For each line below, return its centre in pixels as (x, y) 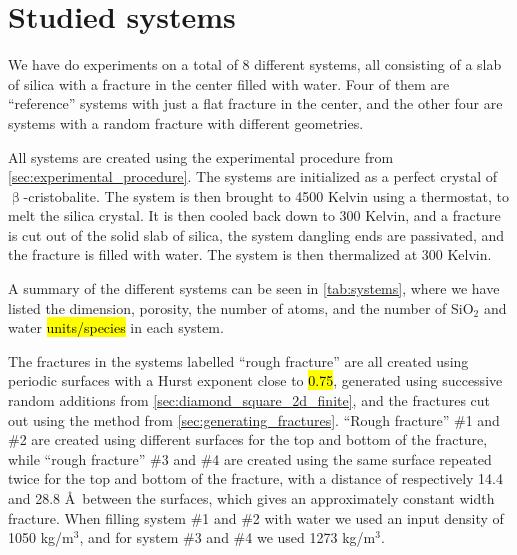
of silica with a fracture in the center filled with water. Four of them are (229, 83)
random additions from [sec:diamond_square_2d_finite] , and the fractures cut (249, 400)
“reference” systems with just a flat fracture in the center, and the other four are (255, 103)
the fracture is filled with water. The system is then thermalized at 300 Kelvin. (250, 254)
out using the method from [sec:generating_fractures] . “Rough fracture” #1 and (254, 419)
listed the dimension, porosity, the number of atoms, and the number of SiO (241, 307)
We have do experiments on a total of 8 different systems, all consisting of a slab (255, 64)
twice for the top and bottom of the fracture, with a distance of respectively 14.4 (255, 478)
